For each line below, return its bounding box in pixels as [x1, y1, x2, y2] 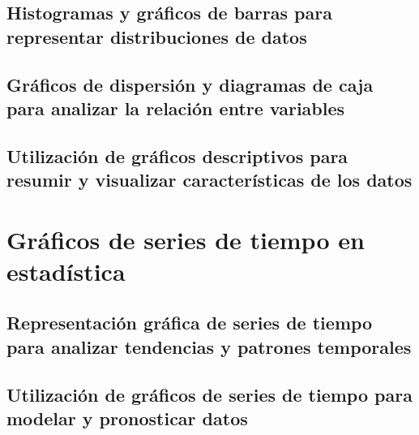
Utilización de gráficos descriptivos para [6, 143, 348, 168]
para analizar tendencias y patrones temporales [6, 334, 412, 359]
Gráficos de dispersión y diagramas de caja [6, 71, 374, 97]
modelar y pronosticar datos [6, 406, 248, 431]
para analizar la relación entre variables [6, 95, 345, 120]
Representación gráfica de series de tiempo [6, 310, 373, 335]
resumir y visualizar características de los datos [6, 167, 413, 192]
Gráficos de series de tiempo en [6, 222, 365, 256]
